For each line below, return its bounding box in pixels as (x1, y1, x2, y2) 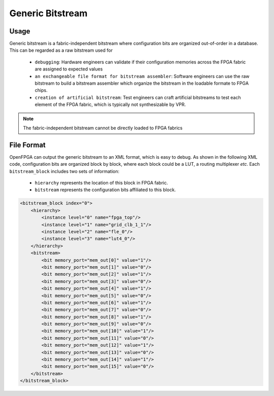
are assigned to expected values (35, 66, 103, 72)
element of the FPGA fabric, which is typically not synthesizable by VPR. (35, 101, 186, 107)
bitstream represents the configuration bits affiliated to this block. (35, 187, 176, 193)
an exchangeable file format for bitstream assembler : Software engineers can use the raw (35, 73, 250, 79)
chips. (35, 87, 48, 93)
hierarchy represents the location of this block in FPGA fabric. (35, 180, 168, 186)
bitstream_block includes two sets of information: (9, 168, 120, 174)
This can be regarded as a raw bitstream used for (9, 47, 113, 53)
